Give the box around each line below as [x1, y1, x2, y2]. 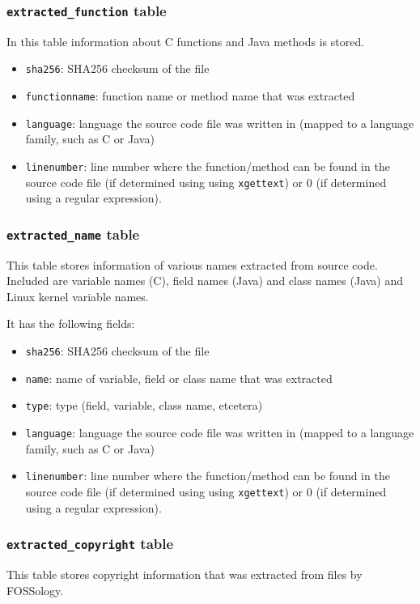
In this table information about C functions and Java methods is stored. [6, 32, 365, 49]
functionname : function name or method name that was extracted [25, 87, 355, 104]
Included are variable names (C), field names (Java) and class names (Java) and [6, 272, 404, 289]
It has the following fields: [6, 315, 135, 332]
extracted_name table [6, 223, 140, 244]
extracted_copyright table [6, 534, 174, 554]
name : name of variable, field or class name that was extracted [25, 369, 333, 386]
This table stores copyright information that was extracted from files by [6, 565, 363, 582]
